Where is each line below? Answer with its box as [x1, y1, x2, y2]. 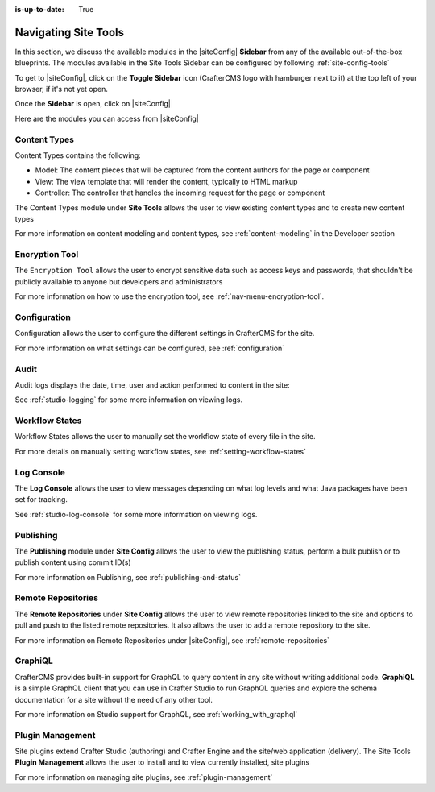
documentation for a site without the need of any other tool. [14, 695, 213, 704]
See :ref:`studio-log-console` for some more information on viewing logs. [14, 509, 258, 519]
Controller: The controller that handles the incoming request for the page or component [35, 188, 325, 197]
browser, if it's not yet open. [14, 85, 109, 94]
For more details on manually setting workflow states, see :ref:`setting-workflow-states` [14, 446, 306, 456]
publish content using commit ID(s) [14, 558, 132, 567]
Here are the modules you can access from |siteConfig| [14, 114, 199, 123]
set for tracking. [14, 495, 68, 504]
